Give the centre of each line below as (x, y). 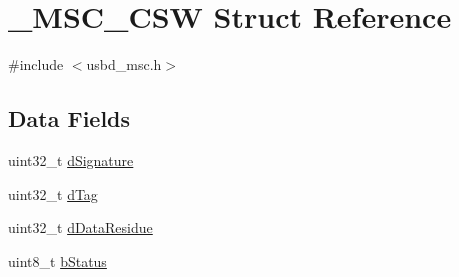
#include (36, 64)
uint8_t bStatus (57, 260)
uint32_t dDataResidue (80, 227)
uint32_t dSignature (71, 159)
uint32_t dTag (53, 193)
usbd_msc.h (124, 64)
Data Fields (69, 118)
